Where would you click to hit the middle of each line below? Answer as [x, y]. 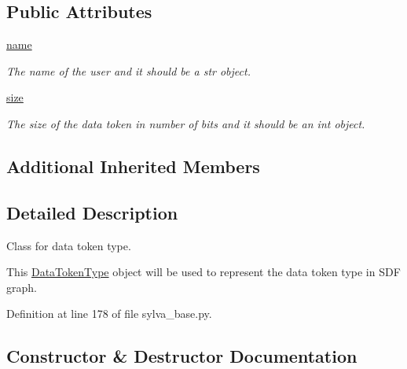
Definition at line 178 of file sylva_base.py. [109, 314]
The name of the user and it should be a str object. [128, 70]
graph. [22, 287]
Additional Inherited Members [133, 166]
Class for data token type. [69, 245]
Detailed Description [92, 212]
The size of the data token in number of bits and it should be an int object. [186, 123]
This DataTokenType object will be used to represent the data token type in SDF [203, 272]
